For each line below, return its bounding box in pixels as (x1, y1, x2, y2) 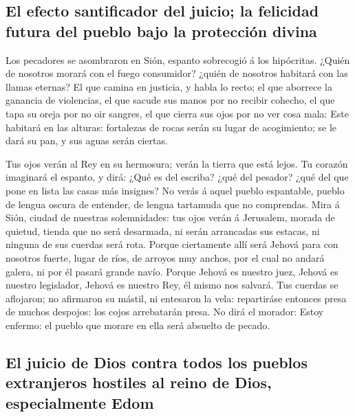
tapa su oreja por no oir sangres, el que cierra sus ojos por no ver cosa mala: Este (6, 106, 349, 120)
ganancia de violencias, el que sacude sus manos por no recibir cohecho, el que (6, 93, 335, 107)
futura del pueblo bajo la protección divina (6, 20, 317, 41)
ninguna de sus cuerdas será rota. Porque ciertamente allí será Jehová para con (6, 237, 338, 251)
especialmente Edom (6, 392, 154, 413)
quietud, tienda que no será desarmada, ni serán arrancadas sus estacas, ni (6, 223, 320, 238)
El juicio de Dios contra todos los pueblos (6, 351, 308, 372)
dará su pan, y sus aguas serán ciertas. (6, 133, 168, 148)
